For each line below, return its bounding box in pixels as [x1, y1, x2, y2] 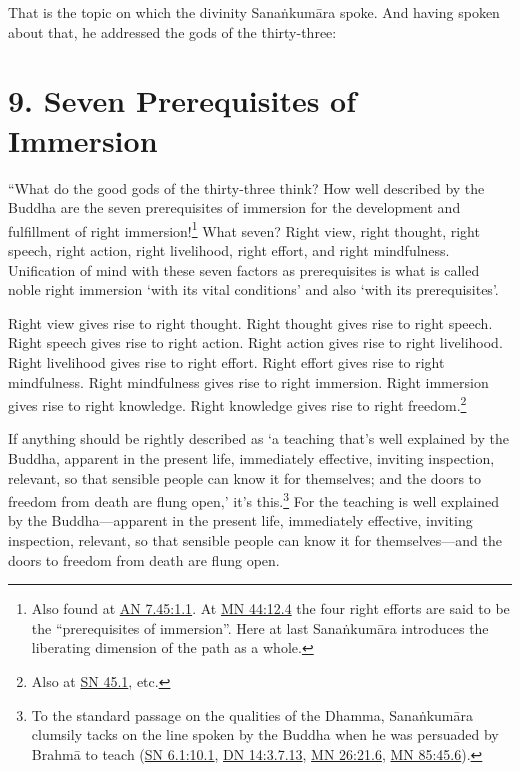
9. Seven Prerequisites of [8, 80, 357, 121]
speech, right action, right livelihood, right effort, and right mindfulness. [8, 239, 450, 260]
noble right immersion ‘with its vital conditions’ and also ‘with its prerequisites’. [8, 279, 499, 300]
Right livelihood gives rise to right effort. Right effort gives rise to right [8, 351, 445, 372]
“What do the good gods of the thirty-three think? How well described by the [8, 177, 485, 198]
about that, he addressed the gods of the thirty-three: [8, 21, 337, 42]
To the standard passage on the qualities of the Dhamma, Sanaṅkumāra [31, 704, 474, 725]
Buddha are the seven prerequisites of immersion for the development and [8, 197, 461, 218]
